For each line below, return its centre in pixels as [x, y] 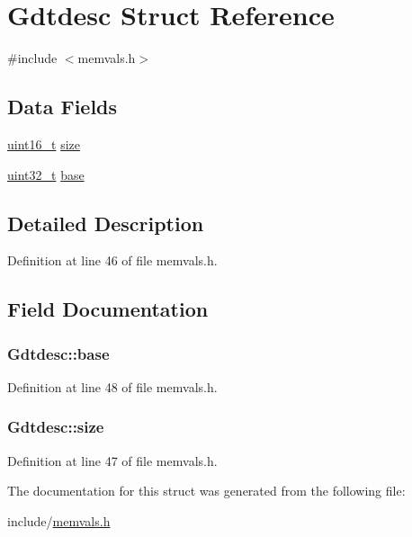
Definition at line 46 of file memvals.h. [112, 260]
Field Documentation [108, 309]
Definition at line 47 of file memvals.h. [112, 460]
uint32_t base [46, 174]
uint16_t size [44, 143]
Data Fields [63, 107]
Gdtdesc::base [58, 353]
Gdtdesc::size [56, 427]
